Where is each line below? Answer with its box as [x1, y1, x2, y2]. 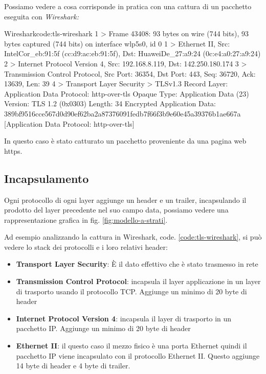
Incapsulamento [4, 170, 89, 186]
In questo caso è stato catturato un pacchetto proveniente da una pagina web [4, 135, 247, 146]
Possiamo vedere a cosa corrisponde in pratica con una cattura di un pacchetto [4, 1, 252, 11]
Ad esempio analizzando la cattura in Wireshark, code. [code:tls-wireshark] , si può [4, 231, 262, 242]
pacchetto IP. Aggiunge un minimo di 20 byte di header [16, 323, 191, 334]
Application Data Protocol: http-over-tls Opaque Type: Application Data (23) [4, 88, 249, 99]
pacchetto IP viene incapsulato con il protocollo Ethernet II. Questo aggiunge [16, 350, 260, 361]
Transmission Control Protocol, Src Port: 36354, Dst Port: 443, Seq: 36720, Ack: [4, 68, 256, 79]
